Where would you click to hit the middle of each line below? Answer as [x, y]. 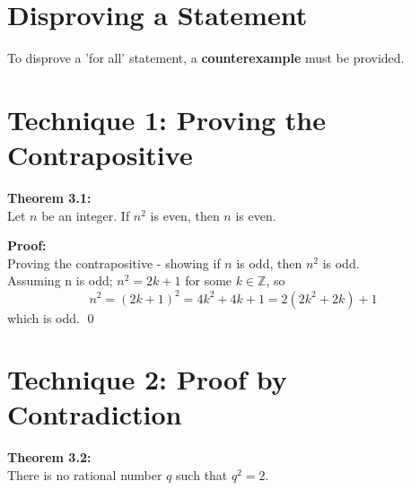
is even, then [185, 215]
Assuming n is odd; [60, 280]
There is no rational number [85, 475]
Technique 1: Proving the [167, 119]
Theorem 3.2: [49, 457]
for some [209, 280]
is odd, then [269, 262]
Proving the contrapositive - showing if [114, 262]
